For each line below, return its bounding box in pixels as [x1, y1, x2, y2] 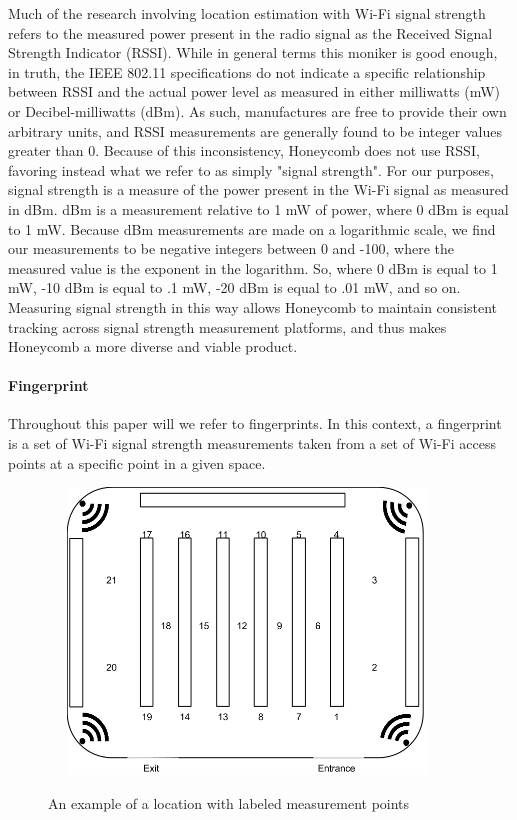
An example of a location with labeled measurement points [48, 792, 410, 813]
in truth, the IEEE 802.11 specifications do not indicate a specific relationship [8, 61, 486, 82]
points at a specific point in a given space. [8, 452, 266, 473]
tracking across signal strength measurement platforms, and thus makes [8, 316, 447, 337]
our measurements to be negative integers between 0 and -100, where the [8, 238, 454, 259]
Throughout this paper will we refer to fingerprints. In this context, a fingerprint [8, 413, 502, 434]
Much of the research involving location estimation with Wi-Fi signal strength [8, 3, 486, 23]
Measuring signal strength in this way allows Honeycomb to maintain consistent [8, 296, 498, 317]
